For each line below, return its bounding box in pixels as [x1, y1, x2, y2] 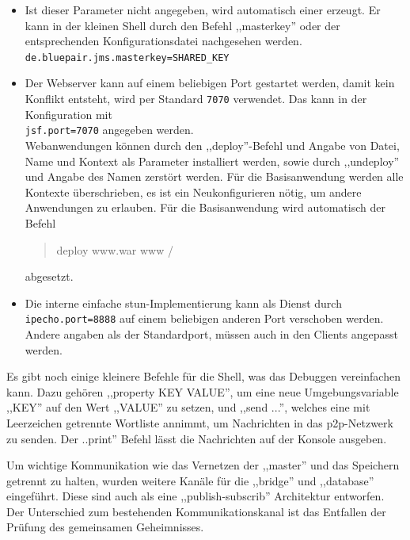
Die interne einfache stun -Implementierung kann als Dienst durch [25, 294, 342, 311]
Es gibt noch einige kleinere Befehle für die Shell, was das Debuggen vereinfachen [6, 368, 401, 385]
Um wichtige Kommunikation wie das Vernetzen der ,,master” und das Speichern [6, 457, 400, 473]
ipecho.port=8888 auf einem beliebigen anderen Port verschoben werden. [25, 310, 384, 327]
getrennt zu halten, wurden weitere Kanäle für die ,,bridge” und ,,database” [6, 472, 374, 488]
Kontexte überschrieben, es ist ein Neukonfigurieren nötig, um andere [25, 183, 362, 200]
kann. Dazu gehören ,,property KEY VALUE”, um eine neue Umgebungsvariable [6, 383, 399, 400]
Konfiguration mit [25, 105, 112, 122]
